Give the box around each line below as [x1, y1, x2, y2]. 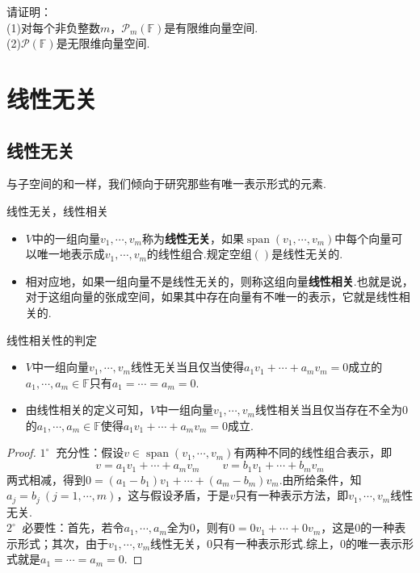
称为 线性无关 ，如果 [141, 229, 244, 246]
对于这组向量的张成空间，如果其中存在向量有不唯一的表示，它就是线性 [25, 288, 399, 305]
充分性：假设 [56, 444, 124, 461]
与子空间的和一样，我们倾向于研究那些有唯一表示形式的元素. [6, 175, 326, 192]
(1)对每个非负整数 [6, 19, 100, 36]
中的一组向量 [31, 229, 100, 246]
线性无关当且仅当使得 [130, 358, 244, 375]
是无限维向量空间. [56, 35, 150, 52]
